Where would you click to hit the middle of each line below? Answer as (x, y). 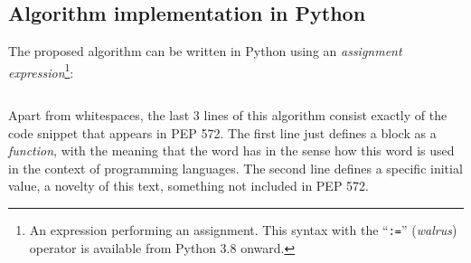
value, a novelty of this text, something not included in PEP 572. (188, 186)
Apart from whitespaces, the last (99, 115)
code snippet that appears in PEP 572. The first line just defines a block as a (222, 132)
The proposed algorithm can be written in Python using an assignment (205, 51)
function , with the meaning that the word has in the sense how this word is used (231, 150)
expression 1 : (41, 70)
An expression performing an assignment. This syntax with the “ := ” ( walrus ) (243, 230)
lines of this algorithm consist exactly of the (325, 115)
